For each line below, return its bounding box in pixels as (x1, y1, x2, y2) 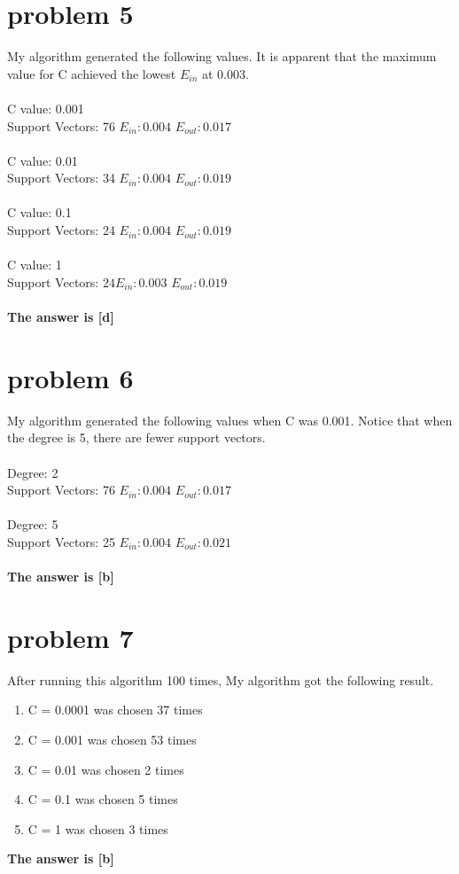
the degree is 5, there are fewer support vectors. (7, 428, 266, 447)
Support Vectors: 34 (7, 168, 115, 187)
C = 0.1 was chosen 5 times (27, 790, 178, 808)
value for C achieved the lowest (7, 64, 176, 82)
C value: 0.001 (7, 98, 84, 117)
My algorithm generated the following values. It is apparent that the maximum (7, 47, 437, 66)
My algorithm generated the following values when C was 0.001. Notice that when (7, 410, 453, 429)
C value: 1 (7, 255, 62, 274)
